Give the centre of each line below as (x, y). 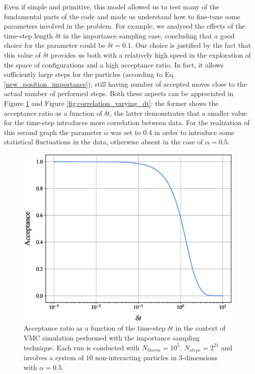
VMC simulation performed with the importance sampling (112, 338)
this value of (22, 54)
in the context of (201, 328)
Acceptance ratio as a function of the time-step (95, 328)
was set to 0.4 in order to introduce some (173, 132)
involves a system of (54, 357)
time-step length (29, 35)
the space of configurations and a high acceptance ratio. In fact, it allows (114, 64)
